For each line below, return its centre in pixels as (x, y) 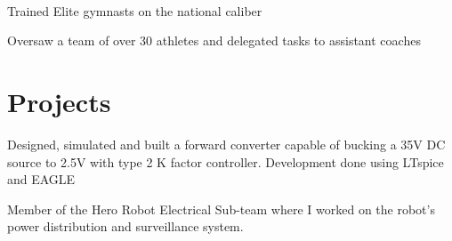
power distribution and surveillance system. (125, 226)
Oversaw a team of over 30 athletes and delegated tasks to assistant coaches (214, 40)
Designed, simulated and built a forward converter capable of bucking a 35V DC (226, 144)
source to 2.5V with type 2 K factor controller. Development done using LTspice (226, 161)
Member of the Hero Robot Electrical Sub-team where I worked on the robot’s (221, 209)
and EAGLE (41, 179)
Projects (59, 101)
